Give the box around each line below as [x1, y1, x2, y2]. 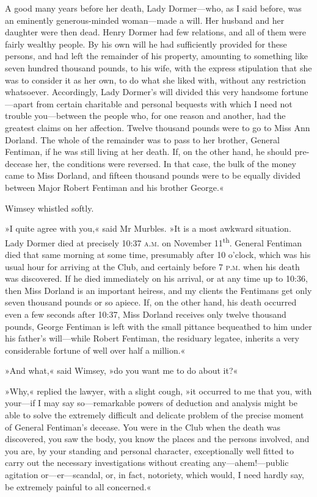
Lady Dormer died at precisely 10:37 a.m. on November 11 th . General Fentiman [5, 234, 302, 249]
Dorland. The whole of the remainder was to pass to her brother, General [5, 133, 280, 146]
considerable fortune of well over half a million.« [5, 343, 186, 356]
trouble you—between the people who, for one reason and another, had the [5, 109, 286, 122]
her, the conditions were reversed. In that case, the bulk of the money [35, 157, 296, 170]
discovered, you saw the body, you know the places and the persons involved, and [5, 432, 310, 445]
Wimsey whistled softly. [5, 201, 94, 214]
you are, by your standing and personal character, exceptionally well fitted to [5, 444, 294, 457]
